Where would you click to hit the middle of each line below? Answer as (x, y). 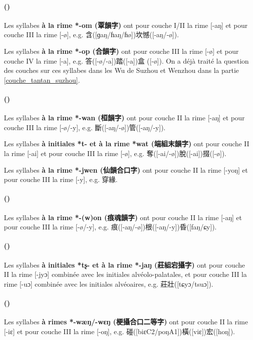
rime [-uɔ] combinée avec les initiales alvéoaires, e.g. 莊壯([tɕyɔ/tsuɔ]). (109, 283)
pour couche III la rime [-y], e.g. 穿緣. (61, 179)
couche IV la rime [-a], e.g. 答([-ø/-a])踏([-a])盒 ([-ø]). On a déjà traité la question (126, 60)
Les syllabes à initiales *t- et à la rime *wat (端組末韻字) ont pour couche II (127, 144)
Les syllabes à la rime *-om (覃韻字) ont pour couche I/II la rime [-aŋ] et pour (126, 25)
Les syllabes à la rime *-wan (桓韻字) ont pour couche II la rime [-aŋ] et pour (125, 118)
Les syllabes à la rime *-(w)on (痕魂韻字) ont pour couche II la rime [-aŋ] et (123, 217)
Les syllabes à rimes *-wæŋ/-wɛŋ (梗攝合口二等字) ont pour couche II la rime (126, 322)
